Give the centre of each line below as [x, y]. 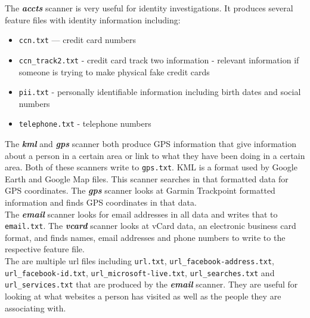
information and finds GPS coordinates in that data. [101, 202]
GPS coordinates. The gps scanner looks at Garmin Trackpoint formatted [140, 190]
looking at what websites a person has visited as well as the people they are [143, 296]
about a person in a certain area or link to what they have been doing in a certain [155, 155]
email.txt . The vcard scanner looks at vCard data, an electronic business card [151, 226]
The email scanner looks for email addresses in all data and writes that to [141, 214]
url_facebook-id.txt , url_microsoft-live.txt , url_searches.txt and [140, 272]
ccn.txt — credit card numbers [77, 40]
